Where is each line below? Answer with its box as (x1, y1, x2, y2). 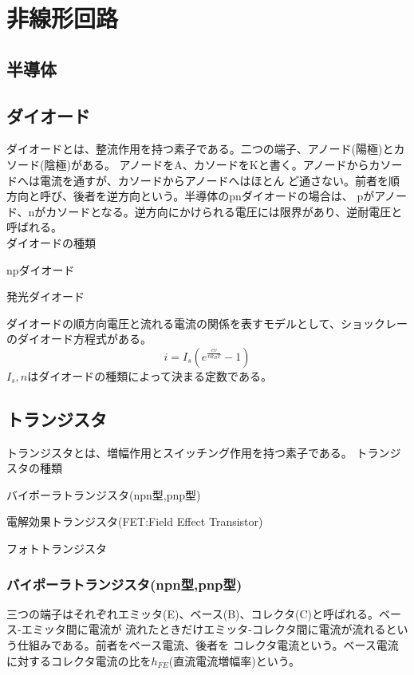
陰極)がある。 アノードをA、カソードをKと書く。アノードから (44, 156, 369, 172)
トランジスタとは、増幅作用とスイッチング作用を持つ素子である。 (6, 444, 353, 460)
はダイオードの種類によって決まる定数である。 (27, 367, 272, 384)
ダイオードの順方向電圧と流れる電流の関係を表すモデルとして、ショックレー (6, 314, 408, 331)
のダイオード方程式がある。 (6, 330, 152, 347)
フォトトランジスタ (6, 540, 107, 557)
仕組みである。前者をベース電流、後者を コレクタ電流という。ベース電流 (17, 637, 399, 653)
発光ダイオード (6, 288, 85, 305)
